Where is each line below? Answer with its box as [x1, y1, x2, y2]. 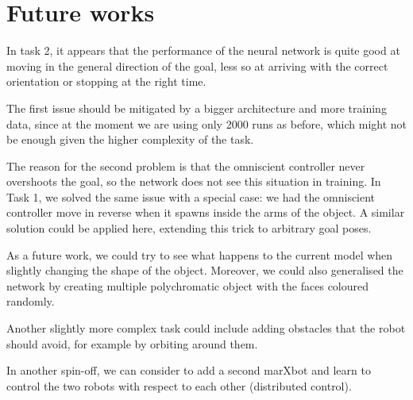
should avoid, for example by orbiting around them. [6, 335, 258, 352]
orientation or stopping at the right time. [6, 73, 206, 90]
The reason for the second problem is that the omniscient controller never [6, 157, 365, 174]
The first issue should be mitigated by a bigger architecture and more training [6, 99, 387, 116]
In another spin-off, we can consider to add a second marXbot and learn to [6, 362, 371, 379]
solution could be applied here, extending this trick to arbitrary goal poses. [6, 220, 372, 237]
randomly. [6, 293, 55, 310]
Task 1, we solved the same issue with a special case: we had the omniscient [6, 188, 376, 205]
